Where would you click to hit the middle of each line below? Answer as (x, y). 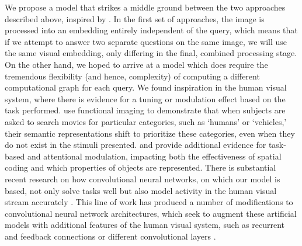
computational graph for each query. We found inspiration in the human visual (146, 87)
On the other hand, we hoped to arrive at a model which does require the (136, 64)
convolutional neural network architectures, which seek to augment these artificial (151, 213)
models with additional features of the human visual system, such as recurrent (145, 225)
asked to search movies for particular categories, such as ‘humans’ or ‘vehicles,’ (146, 121)
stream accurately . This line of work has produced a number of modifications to (149, 202)
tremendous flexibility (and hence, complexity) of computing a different (132, 76)
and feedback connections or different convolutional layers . (110, 236)
